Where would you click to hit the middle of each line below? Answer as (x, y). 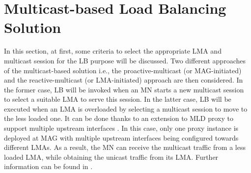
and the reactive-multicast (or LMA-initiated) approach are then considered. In (124, 80)
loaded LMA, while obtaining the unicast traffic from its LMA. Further (111, 157)
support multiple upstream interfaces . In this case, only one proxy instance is (121, 128)
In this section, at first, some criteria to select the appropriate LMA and (113, 51)
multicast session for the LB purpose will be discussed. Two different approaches (125, 60)
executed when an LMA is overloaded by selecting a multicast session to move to (126, 108)
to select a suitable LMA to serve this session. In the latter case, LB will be (118, 99)
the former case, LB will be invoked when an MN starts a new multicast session (124, 89)
